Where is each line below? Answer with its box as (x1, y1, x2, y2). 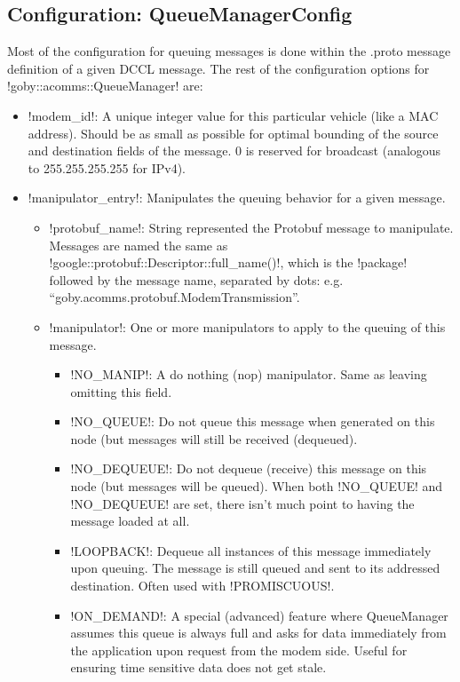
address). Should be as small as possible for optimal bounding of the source (28, 123, 439, 142)
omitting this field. (70, 382, 172, 400)
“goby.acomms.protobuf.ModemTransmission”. (49, 288, 300, 306)
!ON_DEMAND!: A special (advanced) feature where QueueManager (70, 606, 448, 624)
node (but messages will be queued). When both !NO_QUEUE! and (70, 477, 443, 496)
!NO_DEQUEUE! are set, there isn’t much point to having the (70, 494, 415, 512)
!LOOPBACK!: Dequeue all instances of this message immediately (70, 541, 432, 559)
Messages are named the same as (49, 235, 228, 254)
